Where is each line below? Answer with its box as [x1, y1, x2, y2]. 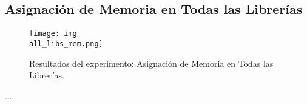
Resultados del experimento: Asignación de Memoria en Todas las [29, 57, 274, 69]
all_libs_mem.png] [29, 39, 103, 48]
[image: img [29, 29, 77, 38]
